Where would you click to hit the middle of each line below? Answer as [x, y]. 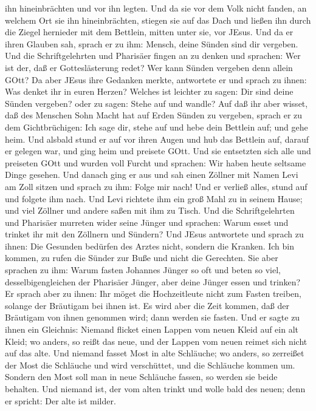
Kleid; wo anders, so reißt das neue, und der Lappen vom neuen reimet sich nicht [156, 341]
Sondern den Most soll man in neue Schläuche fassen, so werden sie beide [141, 377]
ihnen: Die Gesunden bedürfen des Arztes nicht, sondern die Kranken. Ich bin [150, 246]
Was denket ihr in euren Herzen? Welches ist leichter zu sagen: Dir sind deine [149, 91]
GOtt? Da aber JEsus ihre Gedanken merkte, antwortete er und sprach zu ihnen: [156, 79]
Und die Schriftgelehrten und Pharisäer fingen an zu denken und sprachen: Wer [153, 56]
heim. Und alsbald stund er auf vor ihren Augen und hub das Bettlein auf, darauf [157, 139]
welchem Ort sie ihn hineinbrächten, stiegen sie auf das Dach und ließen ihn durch [158, 20]
